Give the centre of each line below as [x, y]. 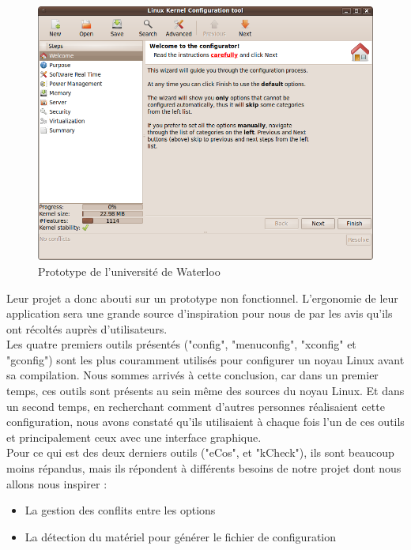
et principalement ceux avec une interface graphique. [134, 437]
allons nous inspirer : [57, 483]
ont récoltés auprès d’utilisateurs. [87, 328]
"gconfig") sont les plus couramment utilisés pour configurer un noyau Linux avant [205, 359]
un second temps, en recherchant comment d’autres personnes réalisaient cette [196, 406]
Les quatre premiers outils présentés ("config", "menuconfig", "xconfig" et [181, 344]
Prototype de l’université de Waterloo [129, 271]
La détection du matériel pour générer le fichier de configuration [181, 536]
